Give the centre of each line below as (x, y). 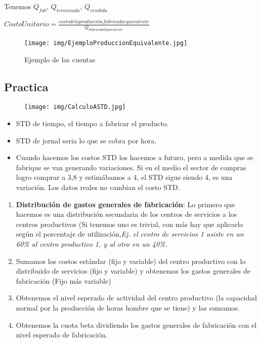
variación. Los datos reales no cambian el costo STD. (98, 187)
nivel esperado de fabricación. (62, 335)
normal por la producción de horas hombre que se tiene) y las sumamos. (128, 307)
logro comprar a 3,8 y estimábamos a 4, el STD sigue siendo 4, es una (124, 177)
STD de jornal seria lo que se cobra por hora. (86, 140)
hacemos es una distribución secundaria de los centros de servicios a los (126, 214)
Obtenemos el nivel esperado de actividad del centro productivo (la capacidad (137, 298)
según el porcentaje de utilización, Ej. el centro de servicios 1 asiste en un (130, 234)
